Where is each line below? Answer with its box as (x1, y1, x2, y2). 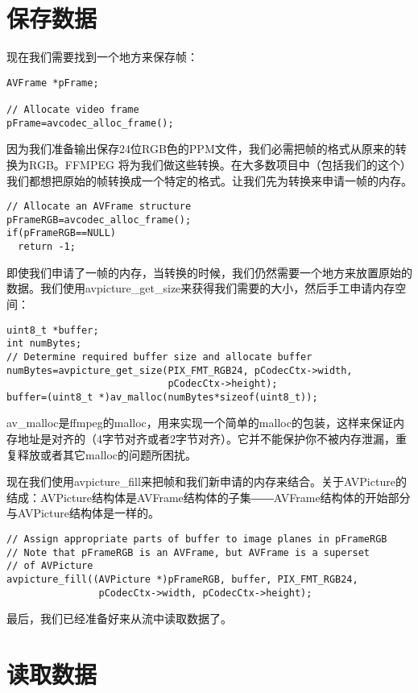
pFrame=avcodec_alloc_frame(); (6, 117, 174, 129)
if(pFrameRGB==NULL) (6, 227, 117, 239)
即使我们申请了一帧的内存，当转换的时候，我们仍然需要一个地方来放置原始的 (6, 264, 412, 280)
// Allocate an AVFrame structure (6, 201, 192, 213)
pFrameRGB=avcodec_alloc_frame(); (6, 214, 192, 226)
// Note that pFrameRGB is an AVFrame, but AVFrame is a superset (6, 546, 370, 558)
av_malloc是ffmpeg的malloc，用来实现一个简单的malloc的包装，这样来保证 (6, 414, 393, 431)
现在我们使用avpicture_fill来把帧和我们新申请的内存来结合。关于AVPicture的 (6, 473, 407, 490)
